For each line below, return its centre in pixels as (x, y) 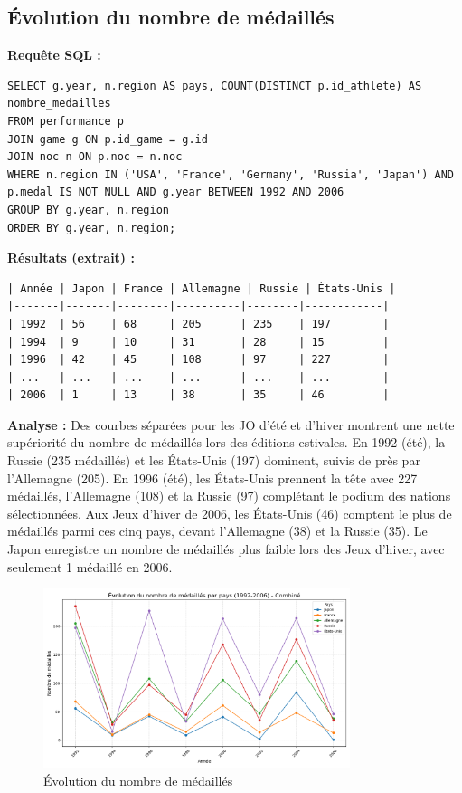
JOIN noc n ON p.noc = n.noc (95, 157)
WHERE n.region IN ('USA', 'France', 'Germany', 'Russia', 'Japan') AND (231, 174)
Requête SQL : (54, 55)
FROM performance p (66, 121)
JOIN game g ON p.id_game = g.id (108, 139)
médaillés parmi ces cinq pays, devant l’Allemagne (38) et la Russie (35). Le (217, 531)
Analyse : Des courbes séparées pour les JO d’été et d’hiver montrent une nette (231, 424)
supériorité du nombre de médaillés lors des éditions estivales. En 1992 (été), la (226, 442)
